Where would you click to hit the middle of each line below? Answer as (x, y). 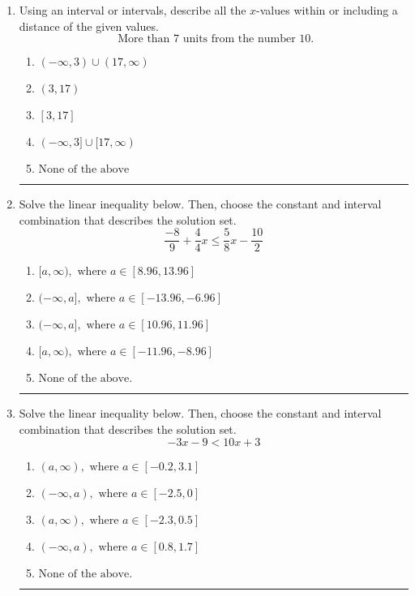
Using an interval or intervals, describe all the (133, 10)
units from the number (239, 39)
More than (144, 39)
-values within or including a (327, 10)
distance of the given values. (89, 26)
